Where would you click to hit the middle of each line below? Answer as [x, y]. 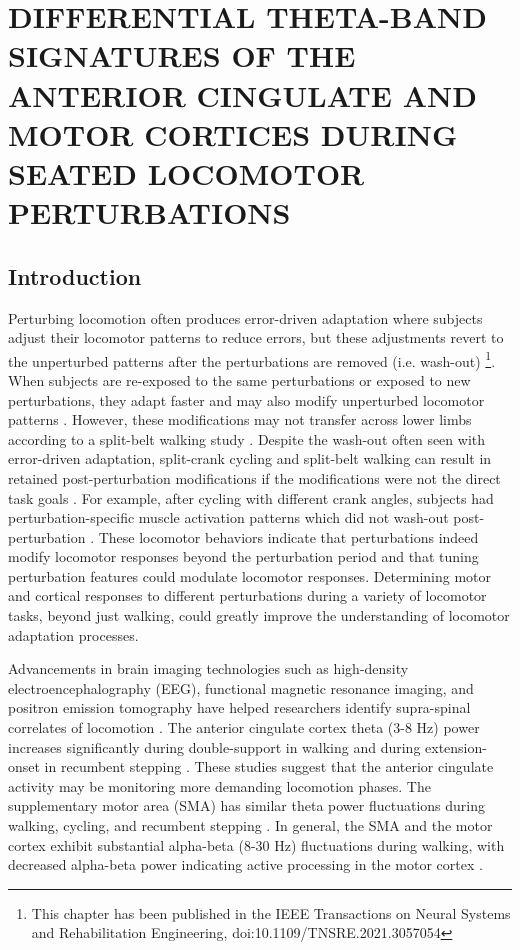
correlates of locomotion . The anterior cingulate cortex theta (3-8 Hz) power [244, 727]
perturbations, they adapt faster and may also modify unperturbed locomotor [246, 399]
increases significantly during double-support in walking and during [214, 746]
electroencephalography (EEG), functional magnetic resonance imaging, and [241, 687]
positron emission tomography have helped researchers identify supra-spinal [239, 707]
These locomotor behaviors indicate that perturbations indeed [288, 536]
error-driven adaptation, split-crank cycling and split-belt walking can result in [250, 458]
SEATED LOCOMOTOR [186, 172]
